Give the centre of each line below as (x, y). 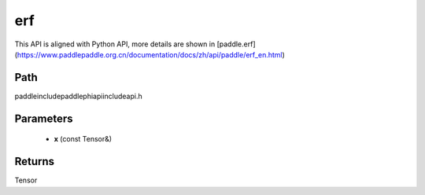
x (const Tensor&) (83, 139)
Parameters (44, 118)
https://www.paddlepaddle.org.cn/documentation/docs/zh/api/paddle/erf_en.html (150, 54)
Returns (35, 162)
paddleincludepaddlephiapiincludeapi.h (78, 96)
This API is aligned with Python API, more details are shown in (115, 44)
